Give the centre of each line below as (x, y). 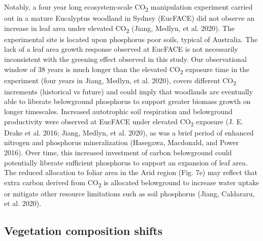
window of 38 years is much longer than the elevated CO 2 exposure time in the (127, 70)
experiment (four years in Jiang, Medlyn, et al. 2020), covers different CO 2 (120, 81)
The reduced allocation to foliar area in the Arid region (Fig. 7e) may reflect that (131, 172)
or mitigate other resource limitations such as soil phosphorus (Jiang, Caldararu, (129, 193)
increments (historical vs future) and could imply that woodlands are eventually (129, 91)
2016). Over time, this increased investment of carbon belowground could (118, 152)
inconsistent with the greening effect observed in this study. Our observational (125, 59)
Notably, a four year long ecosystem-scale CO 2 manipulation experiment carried (128, 7)
